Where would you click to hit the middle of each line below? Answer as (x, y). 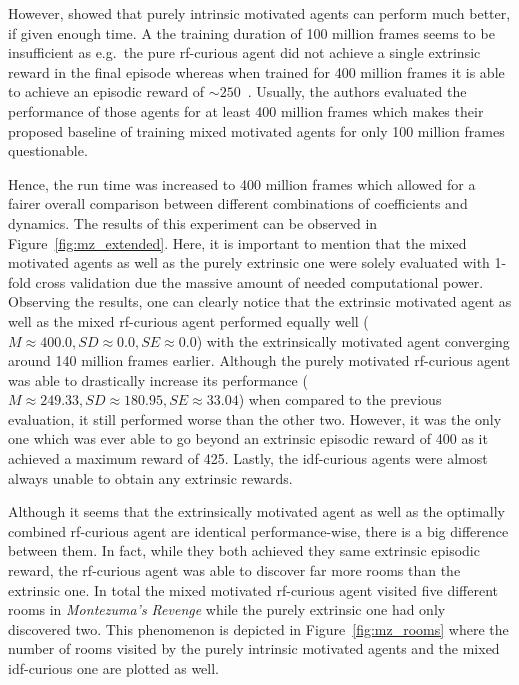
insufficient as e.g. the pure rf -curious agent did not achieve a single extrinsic (244, 52)
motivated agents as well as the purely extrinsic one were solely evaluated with (249, 262)
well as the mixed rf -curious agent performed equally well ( (188, 320)
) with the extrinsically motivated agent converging (353, 340)
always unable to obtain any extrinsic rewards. (150, 477)
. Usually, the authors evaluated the (357, 91)
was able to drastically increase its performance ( (158, 379)
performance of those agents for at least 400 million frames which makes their (246, 110)
